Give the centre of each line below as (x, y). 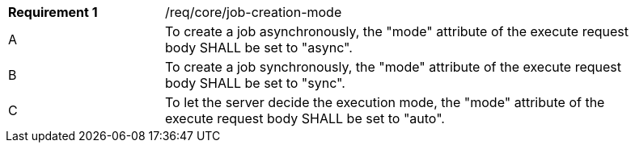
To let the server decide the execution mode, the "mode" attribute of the (385, 102)
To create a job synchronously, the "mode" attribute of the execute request (394, 67)
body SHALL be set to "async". (259, 48)
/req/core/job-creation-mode (254, 12)
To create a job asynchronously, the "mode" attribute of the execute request (397, 31)
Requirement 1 (53, 12)
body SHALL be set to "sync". (255, 83)
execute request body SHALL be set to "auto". (305, 118)
